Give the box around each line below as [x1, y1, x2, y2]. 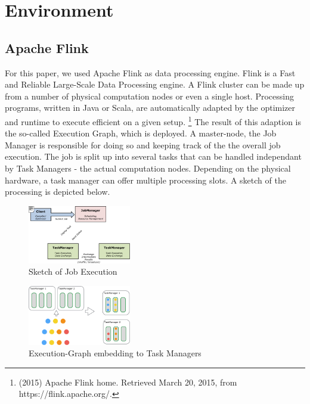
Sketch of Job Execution [29, 265, 117, 278]
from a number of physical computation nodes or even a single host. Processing [5, 89, 294, 102]
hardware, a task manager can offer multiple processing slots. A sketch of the [5, 173, 286, 186]
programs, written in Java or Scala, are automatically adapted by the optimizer [5, 101, 296, 114]
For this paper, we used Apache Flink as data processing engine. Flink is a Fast [5, 66, 296, 79]
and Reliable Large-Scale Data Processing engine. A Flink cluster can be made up [5, 78, 305, 91]
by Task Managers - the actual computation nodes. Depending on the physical [5, 161, 291, 174]
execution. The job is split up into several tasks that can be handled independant [5, 150, 302, 163]
